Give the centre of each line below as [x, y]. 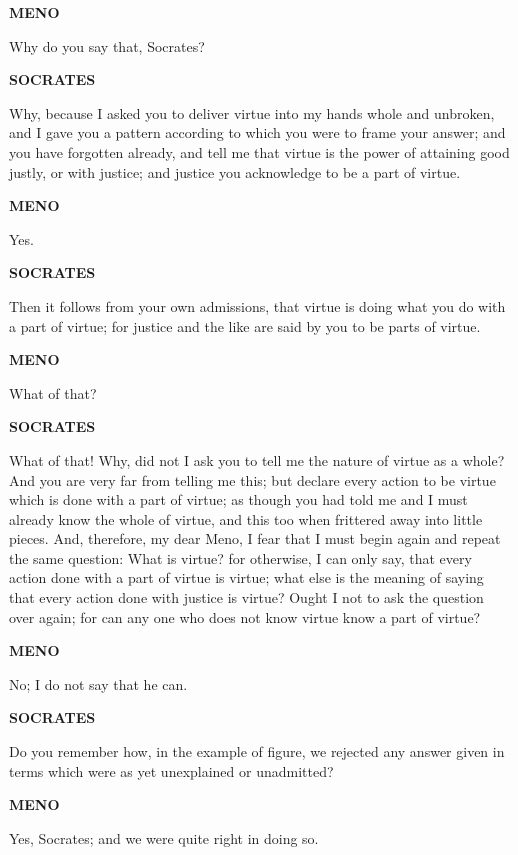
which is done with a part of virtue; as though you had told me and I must [238, 499]
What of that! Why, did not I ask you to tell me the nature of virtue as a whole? [257, 459]
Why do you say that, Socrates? [107, 45]
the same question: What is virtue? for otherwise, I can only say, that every [240, 557]
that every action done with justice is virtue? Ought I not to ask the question [246, 597]
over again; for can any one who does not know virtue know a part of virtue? [245, 616]
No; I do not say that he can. [98, 683]
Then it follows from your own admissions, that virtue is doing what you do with [257, 305]
